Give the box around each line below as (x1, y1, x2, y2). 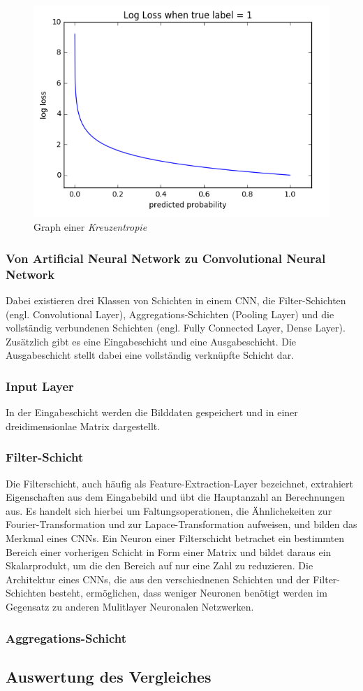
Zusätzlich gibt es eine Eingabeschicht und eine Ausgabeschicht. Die (6, 334, 297, 348)
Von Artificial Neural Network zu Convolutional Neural (6, 249, 326, 266)
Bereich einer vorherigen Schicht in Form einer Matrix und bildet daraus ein (6, 544, 332, 559)
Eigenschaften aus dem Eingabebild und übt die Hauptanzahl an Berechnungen (6, 490, 345, 504)
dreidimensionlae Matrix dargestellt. (6, 418, 161, 433)
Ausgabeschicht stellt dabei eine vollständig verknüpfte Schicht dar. (6, 348, 295, 362)
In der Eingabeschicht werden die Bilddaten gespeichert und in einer (6, 405, 298, 420)
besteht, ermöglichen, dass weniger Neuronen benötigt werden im (49, 585, 327, 600)
